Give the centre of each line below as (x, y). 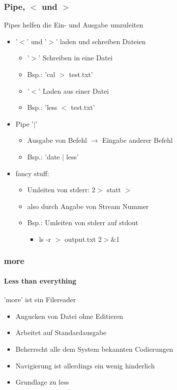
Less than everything (40, 280)
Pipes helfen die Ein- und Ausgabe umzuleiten (74, 25)
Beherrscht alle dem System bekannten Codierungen (94, 349)
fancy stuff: (32, 173)
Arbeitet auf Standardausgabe (61, 332)
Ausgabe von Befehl (57, 140)
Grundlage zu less (42, 382)
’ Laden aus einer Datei (74, 91)
